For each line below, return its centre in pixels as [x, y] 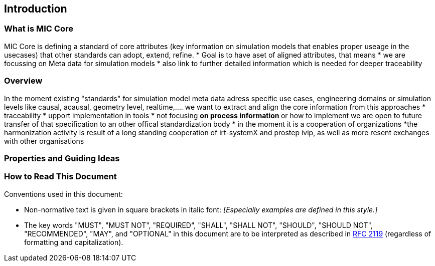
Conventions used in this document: [63, 194]
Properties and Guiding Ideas [62, 158]
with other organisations [44, 141]
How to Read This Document [60, 177]
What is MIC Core [39, 29]
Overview [23, 81]
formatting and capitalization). [74, 242]
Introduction [36, 9]
